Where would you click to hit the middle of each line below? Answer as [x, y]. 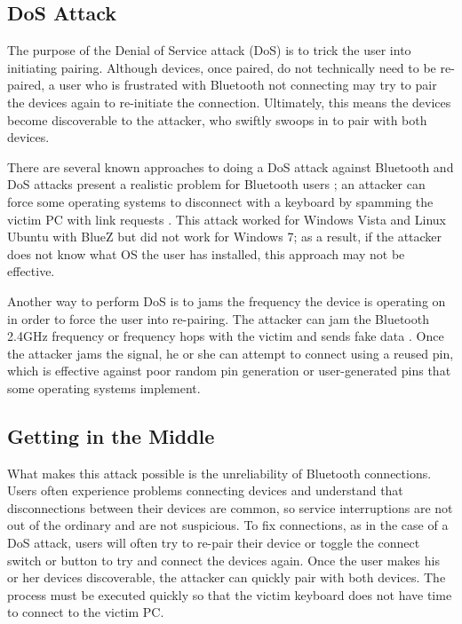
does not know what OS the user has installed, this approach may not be [206, 253]
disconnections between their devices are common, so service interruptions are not [230, 507]
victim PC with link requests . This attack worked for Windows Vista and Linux [227, 219]
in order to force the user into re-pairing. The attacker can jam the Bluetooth [218, 318]
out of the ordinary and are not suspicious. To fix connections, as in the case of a [228, 525]
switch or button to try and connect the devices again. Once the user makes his [223, 560]
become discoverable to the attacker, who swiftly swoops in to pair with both [217, 119]
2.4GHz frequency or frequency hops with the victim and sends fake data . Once [226, 336]
